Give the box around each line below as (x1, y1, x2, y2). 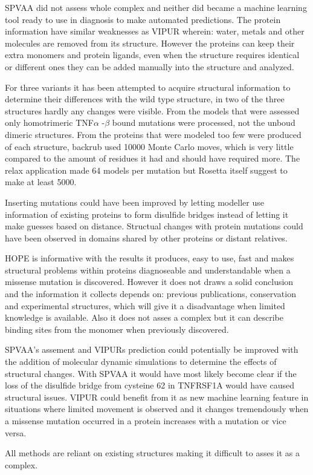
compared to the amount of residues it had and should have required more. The (5, 152, 300, 165)
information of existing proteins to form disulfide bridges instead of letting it (5, 208, 289, 220)
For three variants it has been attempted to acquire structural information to (5, 80, 291, 93)
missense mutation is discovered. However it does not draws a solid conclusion (5, 275, 294, 288)
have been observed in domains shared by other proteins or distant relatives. (5, 231, 288, 244)
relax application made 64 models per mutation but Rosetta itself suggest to (5, 163, 288, 176)
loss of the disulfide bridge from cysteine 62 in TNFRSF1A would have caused (5, 379, 294, 391)
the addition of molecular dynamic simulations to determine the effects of (5, 355, 277, 368)
